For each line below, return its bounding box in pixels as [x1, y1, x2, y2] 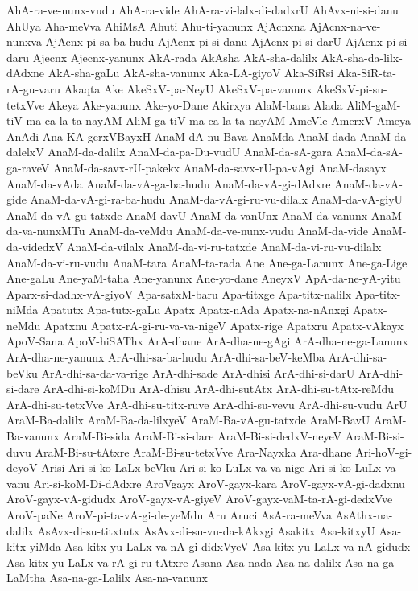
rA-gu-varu [6, 80, 60, 97]
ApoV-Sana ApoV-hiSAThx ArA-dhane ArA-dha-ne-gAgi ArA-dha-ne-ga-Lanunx [6, 333, 408, 349]
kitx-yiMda [6, 538, 61, 555]
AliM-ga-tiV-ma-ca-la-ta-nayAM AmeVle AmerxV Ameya [126, 112, 412, 129]
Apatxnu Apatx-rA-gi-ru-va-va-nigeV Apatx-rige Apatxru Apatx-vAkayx [44, 316, 404, 333]
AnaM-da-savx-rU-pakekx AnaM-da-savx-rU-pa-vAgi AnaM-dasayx [52, 159, 387, 176]
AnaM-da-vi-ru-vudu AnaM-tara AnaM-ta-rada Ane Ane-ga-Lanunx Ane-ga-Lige [6, 254, 408, 271]
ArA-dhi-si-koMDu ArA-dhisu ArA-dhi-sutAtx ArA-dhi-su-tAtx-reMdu [43, 380, 395, 397]
